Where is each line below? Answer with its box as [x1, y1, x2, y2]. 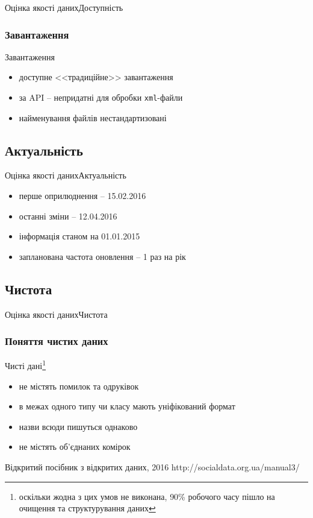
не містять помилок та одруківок [19, 379, 139, 392]
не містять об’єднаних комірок [19, 440, 131, 453]
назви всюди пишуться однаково [19, 420, 138, 432]
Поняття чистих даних [5, 333, 108, 349]
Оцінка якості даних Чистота [5, 308, 108, 320]
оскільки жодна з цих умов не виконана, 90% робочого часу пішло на [19, 490, 275, 502]
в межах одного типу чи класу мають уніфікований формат [19, 400, 235, 412]
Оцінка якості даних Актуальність [5, 169, 126, 182]
